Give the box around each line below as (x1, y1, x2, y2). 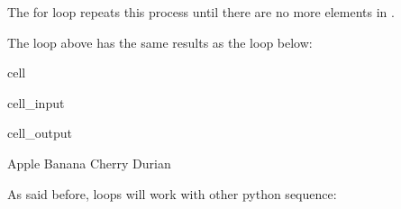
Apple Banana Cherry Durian (7, 153, 171, 172)
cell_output (7, 123, 72, 142)
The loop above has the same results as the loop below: (7, 32, 313, 51)
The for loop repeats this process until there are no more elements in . (7, 3, 395, 21)
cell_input (7, 93, 65, 112)
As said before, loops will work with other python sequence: (7, 184, 337, 203)
